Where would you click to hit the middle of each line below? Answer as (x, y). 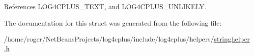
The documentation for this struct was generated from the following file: (113, 22)
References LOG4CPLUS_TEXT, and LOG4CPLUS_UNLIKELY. (105, 6)
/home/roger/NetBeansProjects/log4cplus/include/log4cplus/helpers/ (109, 39)
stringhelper (232, 39)
